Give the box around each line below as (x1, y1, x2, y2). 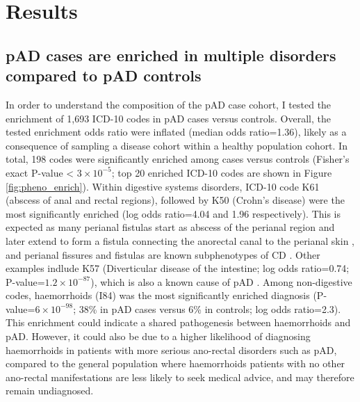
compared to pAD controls (6, 65, 202, 86)
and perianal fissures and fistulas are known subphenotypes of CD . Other (6, 247, 320, 262)
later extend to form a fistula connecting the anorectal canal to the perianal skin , (6, 233, 354, 248)
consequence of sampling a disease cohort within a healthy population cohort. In (6, 138, 347, 152)
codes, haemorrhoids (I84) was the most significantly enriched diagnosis (6, 288, 310, 303)
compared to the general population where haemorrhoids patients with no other (6, 356, 345, 371)
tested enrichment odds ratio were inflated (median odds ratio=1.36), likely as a (6, 124, 347, 139)
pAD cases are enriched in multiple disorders (6, 44, 336, 65)
